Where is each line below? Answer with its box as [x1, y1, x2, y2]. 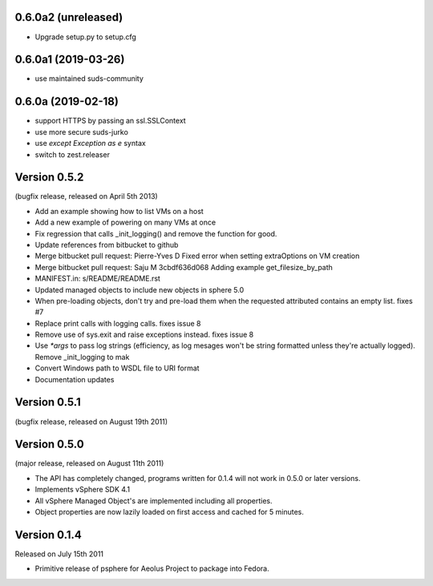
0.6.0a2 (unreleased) [14, 10, 123, 24]
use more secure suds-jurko [34, 127, 128, 136]
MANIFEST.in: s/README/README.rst [34, 273, 160, 284]
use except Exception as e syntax [34, 139, 146, 148]
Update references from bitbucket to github [34, 240, 179, 249]
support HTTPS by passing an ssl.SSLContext [34, 116, 186, 126]
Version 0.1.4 [14, 527, 82, 541]
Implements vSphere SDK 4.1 [34, 485, 131, 495]
